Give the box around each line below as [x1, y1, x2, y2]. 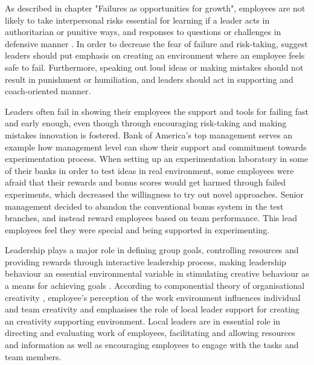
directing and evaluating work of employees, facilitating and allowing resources [5, 326, 295, 339]
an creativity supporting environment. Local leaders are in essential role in [5, 314, 281, 327]
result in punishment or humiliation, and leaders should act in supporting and [5, 73, 293, 85]
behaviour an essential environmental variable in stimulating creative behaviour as [5, 267, 309, 280]
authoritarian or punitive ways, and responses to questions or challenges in [5, 25, 281, 38]
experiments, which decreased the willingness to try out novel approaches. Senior [5, 187, 304, 200]
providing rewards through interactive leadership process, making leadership [5, 255, 286, 268]
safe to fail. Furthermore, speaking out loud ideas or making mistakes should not [5, 60, 304, 73]
